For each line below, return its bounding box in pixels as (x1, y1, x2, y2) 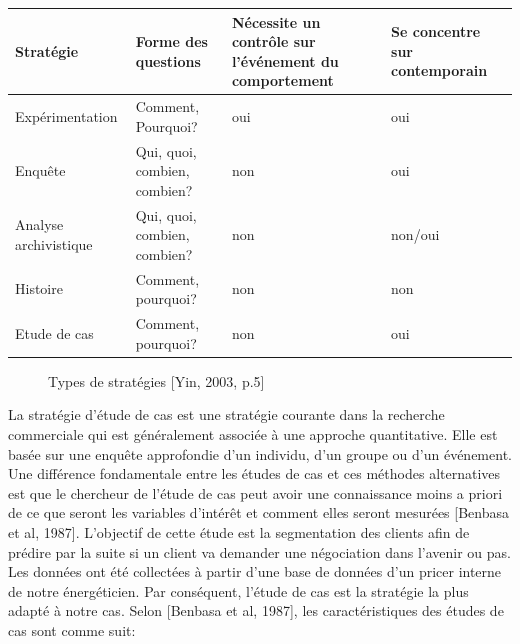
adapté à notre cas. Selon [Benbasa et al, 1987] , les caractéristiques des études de (8, 600, 504, 621)
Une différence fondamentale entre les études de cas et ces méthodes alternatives (8, 463, 501, 484)
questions (135, 50, 201, 71)
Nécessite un (231, 11, 321, 32)
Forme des (135, 31, 208, 52)
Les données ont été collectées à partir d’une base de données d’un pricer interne (8, 561, 502, 582)
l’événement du (231, 50, 339, 71)
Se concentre (391, 21, 481, 42)
